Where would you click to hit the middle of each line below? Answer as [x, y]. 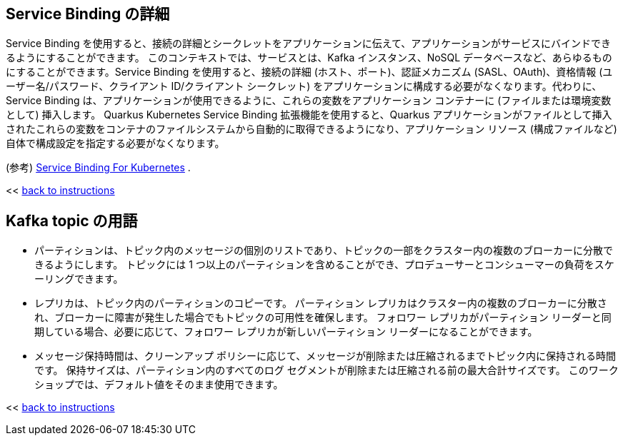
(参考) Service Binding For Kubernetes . [98, 168]
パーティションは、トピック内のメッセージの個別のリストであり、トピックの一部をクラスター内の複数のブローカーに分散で [324, 250]
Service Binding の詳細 [88, 14]
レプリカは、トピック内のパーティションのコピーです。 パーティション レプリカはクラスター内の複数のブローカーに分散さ [321, 303]
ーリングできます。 [79, 279]
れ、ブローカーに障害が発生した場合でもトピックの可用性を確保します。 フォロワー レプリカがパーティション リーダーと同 [323, 318]
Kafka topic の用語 [72, 220]
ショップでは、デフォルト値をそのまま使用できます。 [159, 385]
